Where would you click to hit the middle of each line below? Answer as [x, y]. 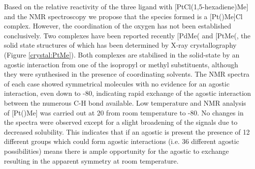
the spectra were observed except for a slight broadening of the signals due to [121, 122]
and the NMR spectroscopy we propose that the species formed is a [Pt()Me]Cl [123, 16]
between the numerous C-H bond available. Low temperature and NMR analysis [125, 102]
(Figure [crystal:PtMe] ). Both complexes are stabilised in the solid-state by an [122, 54]
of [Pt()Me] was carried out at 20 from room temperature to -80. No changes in [124, 112]
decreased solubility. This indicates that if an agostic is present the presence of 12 [127, 131]
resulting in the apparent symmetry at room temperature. [91, 160]
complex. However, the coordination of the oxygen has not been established [118, 26]
